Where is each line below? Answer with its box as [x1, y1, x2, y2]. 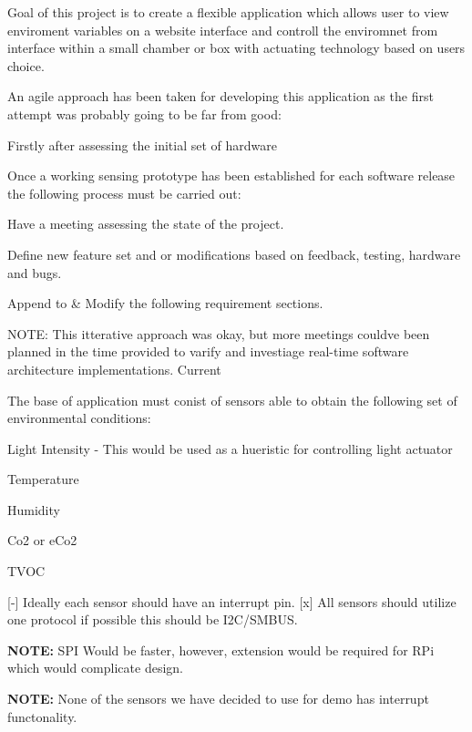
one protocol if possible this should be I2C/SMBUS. [7, 610, 298, 629]
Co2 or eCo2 [7, 531, 77, 550]
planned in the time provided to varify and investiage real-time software [7, 342, 409, 361]
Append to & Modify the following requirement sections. [7, 294, 323, 313]
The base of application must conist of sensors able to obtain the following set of [7, 390, 457, 409]
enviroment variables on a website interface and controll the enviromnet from [7, 20, 438, 39]
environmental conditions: [7, 408, 151, 428]
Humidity [7, 500, 60, 519]
